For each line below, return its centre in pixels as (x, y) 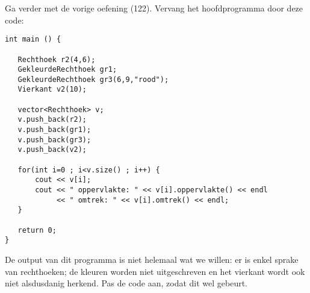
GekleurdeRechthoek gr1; (67, 70)
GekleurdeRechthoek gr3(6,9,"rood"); (93, 79)
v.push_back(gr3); (54, 140)
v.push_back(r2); (52, 120)
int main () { (33, 39)
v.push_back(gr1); (54, 130)
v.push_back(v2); (52, 150)
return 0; (37, 230)
